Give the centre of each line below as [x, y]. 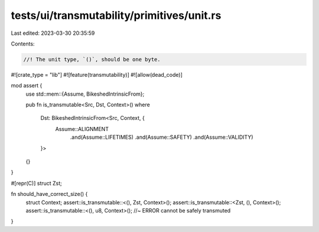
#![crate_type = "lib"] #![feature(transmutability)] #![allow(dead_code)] [97, 74]
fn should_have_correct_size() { [49, 194]
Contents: [23, 44]
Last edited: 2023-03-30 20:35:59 [53, 33]
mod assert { [27, 86]
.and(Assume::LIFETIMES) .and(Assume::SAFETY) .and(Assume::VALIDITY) [162, 137]
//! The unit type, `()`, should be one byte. [92, 59]
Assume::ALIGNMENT [82, 129]
